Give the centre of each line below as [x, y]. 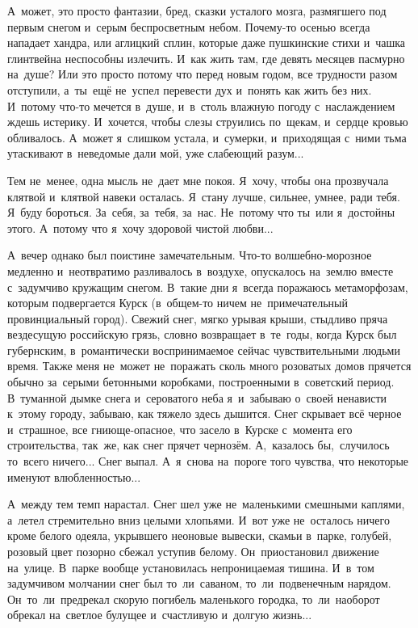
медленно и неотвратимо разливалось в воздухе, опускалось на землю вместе [201, 270]
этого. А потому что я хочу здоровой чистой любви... [140, 228]
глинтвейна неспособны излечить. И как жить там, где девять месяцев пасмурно [206, 58]
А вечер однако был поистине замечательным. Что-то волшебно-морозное [190, 255]
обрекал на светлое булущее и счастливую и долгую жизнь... [160, 615]
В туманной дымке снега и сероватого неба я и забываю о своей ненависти [197, 397]
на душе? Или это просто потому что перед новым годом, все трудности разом [203, 74]
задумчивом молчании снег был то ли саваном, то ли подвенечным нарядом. [199, 583]
